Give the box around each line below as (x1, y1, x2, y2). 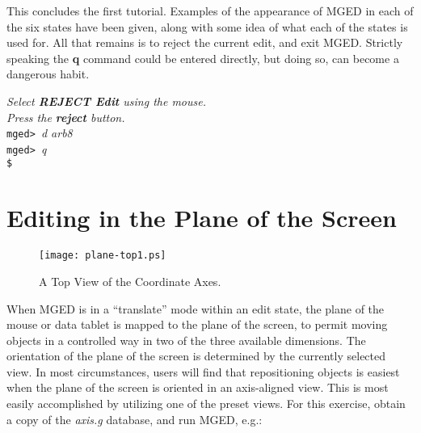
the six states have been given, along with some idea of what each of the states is (6, 18, 408, 35)
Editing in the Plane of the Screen (6, 201, 397, 234)
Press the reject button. (6, 108, 125, 125)
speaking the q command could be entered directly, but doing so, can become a (6, 49, 399, 66)
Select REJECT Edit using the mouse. (6, 92, 206, 109)
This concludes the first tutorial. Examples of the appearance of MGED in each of (6, 2, 414, 19)
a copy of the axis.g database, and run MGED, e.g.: (6, 410, 263, 427)
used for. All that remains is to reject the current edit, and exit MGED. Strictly (6, 34, 403, 51)
